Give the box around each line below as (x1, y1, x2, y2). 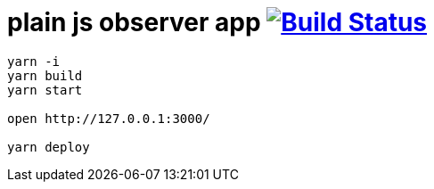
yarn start (7, 82, 83, 97)
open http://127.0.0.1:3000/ (7, 111, 210, 126)
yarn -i (7, 53, 61, 69)
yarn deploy (7, 139, 90, 154)
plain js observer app (7, 7, 261, 37)
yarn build (7, 68, 83, 83)
